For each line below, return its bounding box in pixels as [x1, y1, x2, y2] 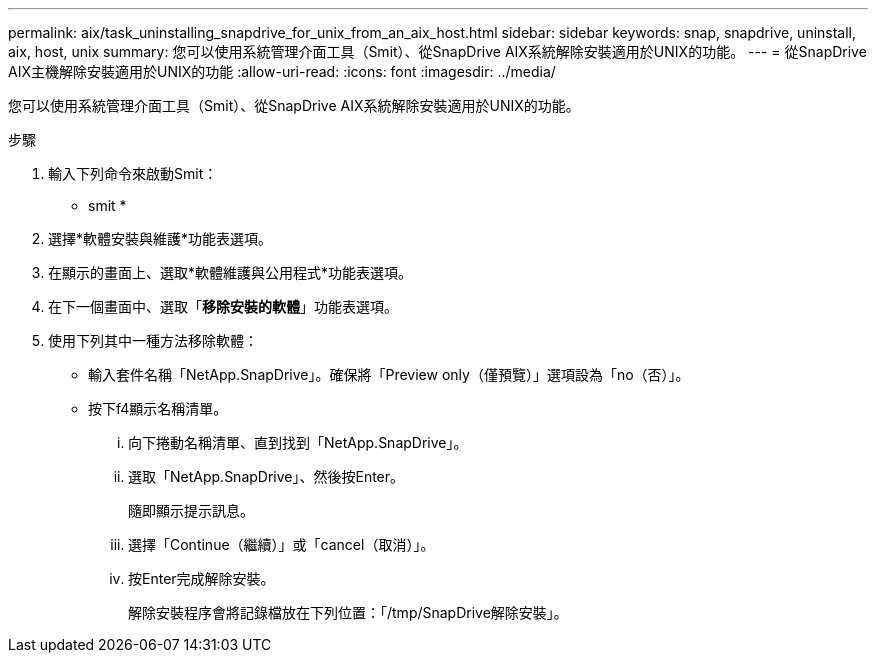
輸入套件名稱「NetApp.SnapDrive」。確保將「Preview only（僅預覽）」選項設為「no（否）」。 [88, 366, 690, 383]
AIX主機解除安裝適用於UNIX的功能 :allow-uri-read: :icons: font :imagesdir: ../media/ [8, 63, 556, 80]
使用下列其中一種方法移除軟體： [48, 332, 258, 349]
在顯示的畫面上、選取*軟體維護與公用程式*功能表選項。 [48, 264, 413, 281]
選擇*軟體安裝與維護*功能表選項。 [48, 230, 273, 247]
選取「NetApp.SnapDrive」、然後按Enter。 [128, 468, 405, 485]
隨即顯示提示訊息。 [128, 502, 254, 519]
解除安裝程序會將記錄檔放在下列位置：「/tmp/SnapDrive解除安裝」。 [128, 604, 568, 621]
